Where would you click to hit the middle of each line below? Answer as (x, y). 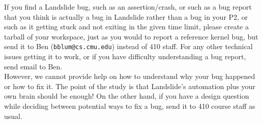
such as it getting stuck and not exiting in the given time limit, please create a (126, 27)
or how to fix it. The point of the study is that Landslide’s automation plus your (130, 86)
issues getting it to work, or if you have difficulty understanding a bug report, (125, 56)
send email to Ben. (33, 66)
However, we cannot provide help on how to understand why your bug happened (130, 76)
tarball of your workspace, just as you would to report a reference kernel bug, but (131, 36)
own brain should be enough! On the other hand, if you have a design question (127, 96)
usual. (13, 116)
